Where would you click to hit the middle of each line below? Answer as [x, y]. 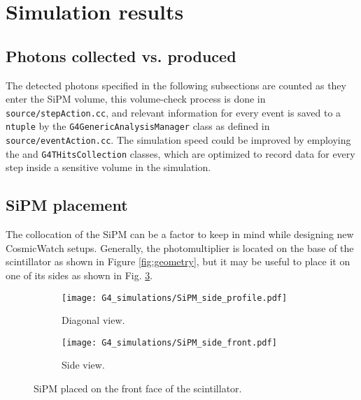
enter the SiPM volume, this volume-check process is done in [136, 99]
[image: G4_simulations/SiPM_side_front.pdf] [169, 342]
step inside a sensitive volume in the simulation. [108, 167]
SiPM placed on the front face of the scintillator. [138, 388]
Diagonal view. [93, 320]
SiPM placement [67, 205]
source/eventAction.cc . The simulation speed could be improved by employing [178, 140]
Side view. [83, 365]
